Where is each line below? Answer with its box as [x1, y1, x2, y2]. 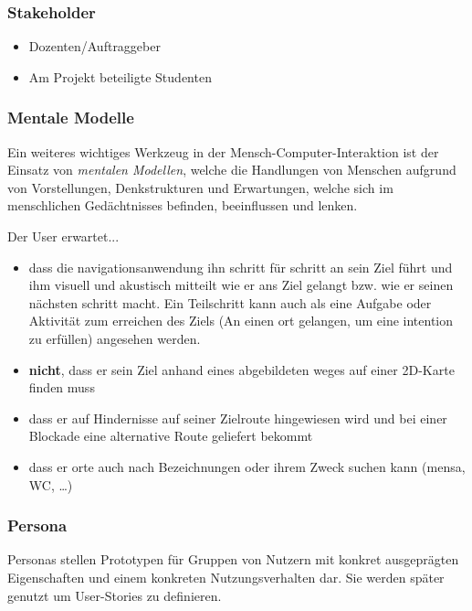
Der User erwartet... [7, 227, 120, 245]
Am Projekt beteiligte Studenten [28, 67, 212, 86]
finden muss [28, 378, 95, 397]
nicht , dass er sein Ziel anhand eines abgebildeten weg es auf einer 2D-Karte [28, 359, 455, 379]
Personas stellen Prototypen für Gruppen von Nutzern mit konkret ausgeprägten [7, 550, 459, 569]
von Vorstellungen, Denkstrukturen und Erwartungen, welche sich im [7, 177, 393, 197]
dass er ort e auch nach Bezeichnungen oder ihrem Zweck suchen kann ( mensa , [28, 456, 466, 476]
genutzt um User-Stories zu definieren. [7, 585, 222, 605]
